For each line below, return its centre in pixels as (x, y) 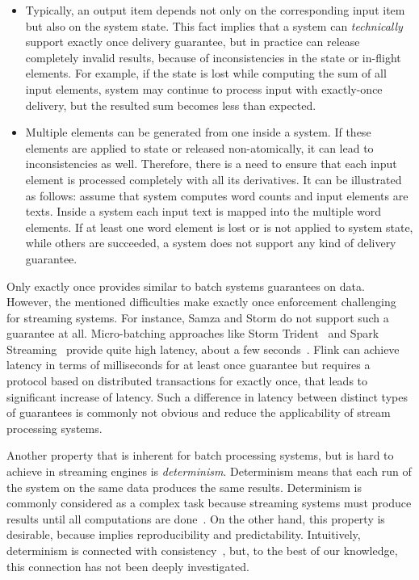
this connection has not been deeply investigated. (128, 566)
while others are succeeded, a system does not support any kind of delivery (211, 243)
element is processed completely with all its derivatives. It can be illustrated (214, 179)
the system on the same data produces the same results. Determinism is (184, 487)
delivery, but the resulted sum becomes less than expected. (171, 105)
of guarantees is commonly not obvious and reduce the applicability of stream (199, 412)
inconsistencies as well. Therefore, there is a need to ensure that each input (211, 164)
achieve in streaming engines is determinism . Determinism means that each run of (209, 471)
